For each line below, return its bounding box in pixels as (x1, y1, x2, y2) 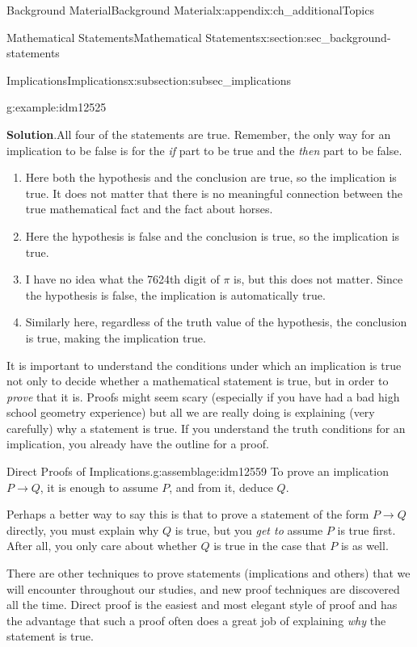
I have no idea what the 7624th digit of (25, 271, 220, 288)
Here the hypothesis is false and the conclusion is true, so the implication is (25, 227, 400, 244)
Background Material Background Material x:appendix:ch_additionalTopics (6, 2, 374, 18)
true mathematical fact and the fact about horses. (25, 200, 273, 217)
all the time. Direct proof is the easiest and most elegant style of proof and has (6, 596, 398, 613)
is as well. (340, 537, 389, 554)
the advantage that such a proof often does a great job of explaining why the (6, 611, 386, 628)
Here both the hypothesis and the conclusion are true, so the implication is (25, 169, 397, 186)
